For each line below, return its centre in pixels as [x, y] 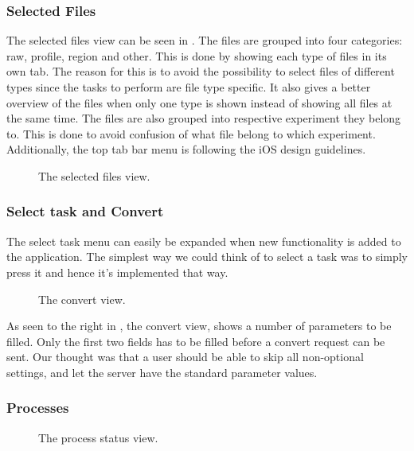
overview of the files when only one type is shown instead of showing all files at [199, 102]
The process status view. [98, 437]
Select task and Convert [85, 211]
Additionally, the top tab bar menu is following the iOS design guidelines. [186, 149]
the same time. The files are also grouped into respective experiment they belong [204, 118]
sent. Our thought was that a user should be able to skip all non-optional [185, 357]
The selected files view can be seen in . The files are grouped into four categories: [205, 40]
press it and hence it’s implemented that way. [117, 272]
